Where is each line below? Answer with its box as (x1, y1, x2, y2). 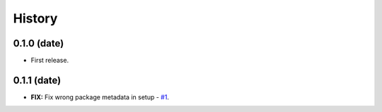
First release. (30, 56, 69, 65)
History (13, 11, 58, 26)
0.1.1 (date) (13, 74, 62, 86)
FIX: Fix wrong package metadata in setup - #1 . (30, 92, 170, 101)
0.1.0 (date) (13, 37, 64, 49)
